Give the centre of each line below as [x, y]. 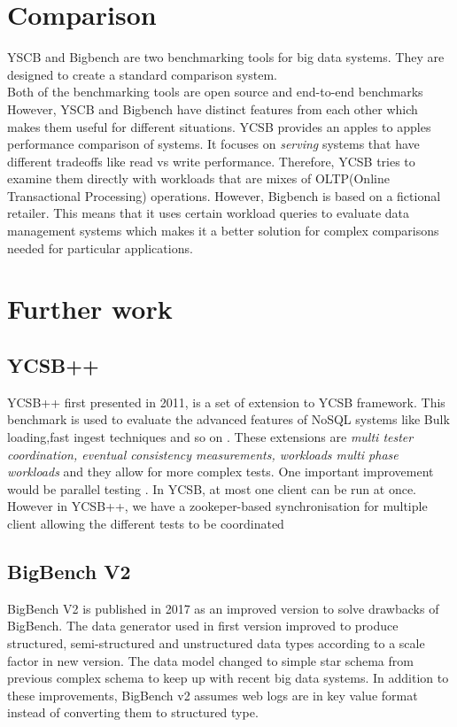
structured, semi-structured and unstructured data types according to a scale [216, 642]
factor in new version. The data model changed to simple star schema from [210, 660]
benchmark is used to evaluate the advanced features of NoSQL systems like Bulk [228, 419]
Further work [90, 309]
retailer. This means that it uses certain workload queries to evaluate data [208, 213]
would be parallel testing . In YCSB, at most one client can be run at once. [212, 488]
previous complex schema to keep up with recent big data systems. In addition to [228, 678]
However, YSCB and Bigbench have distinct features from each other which [213, 108]
